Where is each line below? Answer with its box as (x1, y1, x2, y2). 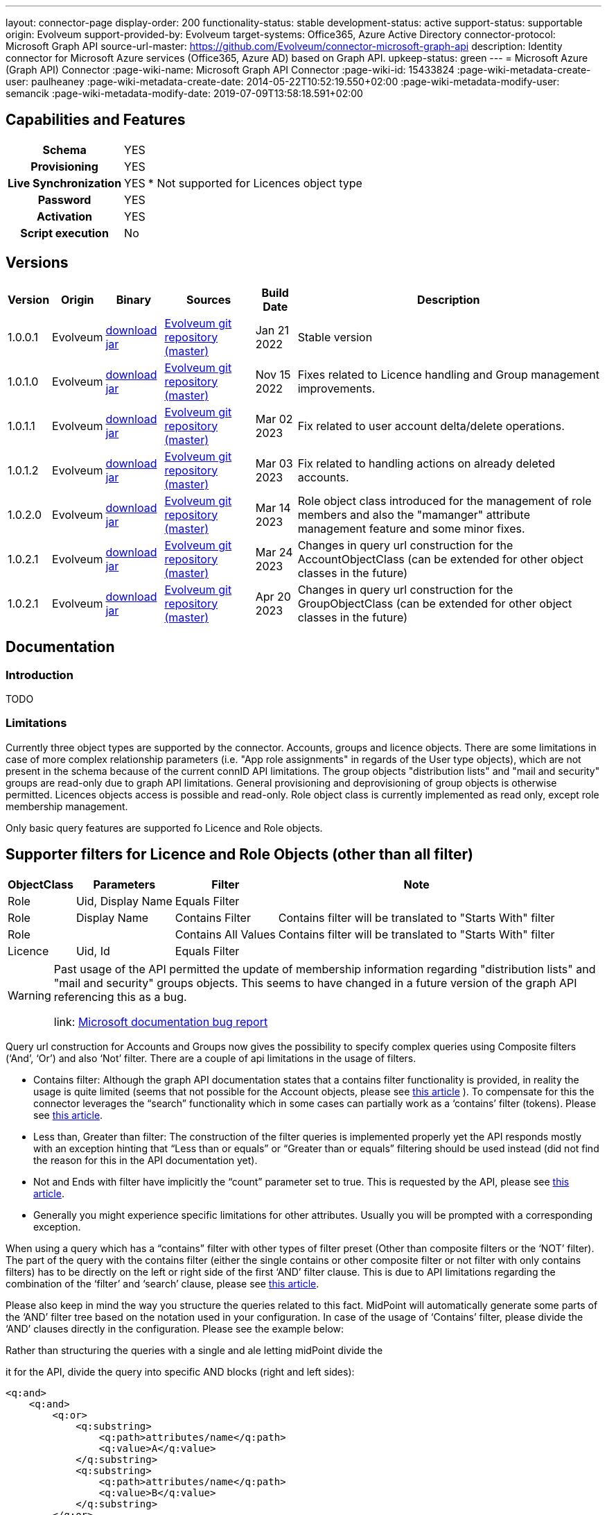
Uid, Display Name (76, 893, 173, 908)
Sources (186, 292, 231, 307)
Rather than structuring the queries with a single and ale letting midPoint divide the (6, 1344, 383, 1356)
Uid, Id (76, 943, 110, 958)
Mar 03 (255, 456, 293, 470)
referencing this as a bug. (53, 989, 187, 1004)
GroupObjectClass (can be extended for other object (297, 596, 572, 610)
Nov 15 (255, 367, 291, 382)
